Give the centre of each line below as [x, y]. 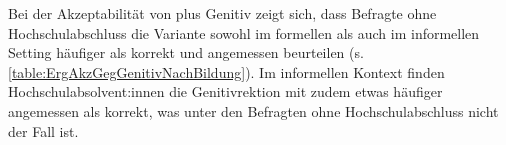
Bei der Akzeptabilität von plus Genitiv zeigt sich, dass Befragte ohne [222, 13]
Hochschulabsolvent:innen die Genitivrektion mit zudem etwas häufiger [225, 91]
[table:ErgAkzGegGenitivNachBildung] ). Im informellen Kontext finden [226, 71]
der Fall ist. [43, 130]
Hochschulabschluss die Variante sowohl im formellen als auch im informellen [244, 32]
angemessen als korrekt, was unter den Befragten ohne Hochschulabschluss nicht [253, 110]
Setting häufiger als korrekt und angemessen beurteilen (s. [186, 52]
